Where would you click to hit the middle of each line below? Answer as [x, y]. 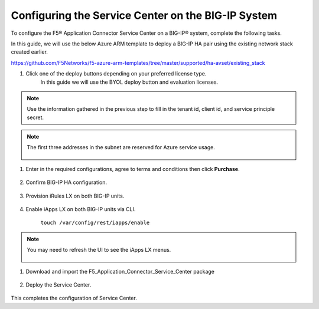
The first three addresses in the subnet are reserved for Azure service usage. [121, 147]
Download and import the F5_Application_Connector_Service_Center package [120, 271]
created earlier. [30, 52]
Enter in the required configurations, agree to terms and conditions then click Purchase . [133, 169]
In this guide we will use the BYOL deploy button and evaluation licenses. [129, 82]
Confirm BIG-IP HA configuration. [66, 182]
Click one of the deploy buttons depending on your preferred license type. [116, 74]
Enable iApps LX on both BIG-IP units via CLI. [81, 209]
